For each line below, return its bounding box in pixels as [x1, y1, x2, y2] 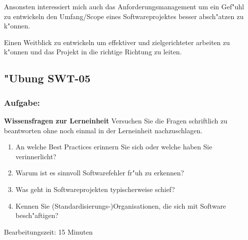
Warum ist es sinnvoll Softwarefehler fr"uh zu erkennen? [15, 168, 184, 178]
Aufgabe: [4, 96, 40, 108]
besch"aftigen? [15, 210, 58, 220]
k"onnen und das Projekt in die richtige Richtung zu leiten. [4, 47, 182, 57]
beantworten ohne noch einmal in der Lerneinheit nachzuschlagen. [4, 125, 203, 135]
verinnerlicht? [15, 151, 56, 161]
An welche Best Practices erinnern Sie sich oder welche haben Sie [15, 142, 212, 152]
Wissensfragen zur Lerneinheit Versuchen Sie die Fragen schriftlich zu [4, 115, 228, 125]
